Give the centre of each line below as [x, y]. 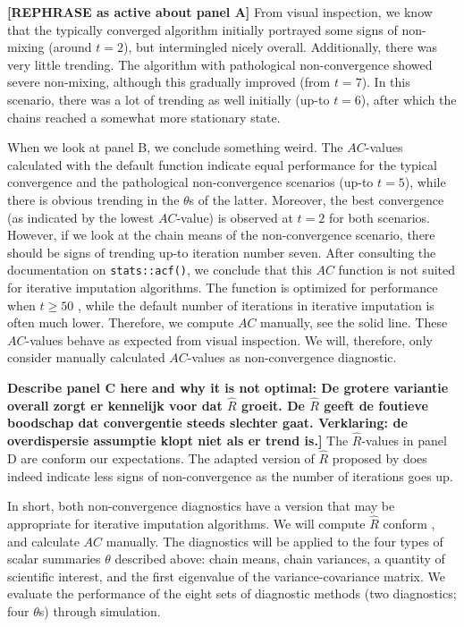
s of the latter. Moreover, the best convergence [316, 199]
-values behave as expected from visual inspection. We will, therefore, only [229, 339]
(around [70, 47]
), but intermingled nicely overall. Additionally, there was [280, 47]
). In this [386, 82]
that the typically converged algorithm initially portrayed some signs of [202, 29]
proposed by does [380, 458]
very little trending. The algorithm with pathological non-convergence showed [220, 64]
